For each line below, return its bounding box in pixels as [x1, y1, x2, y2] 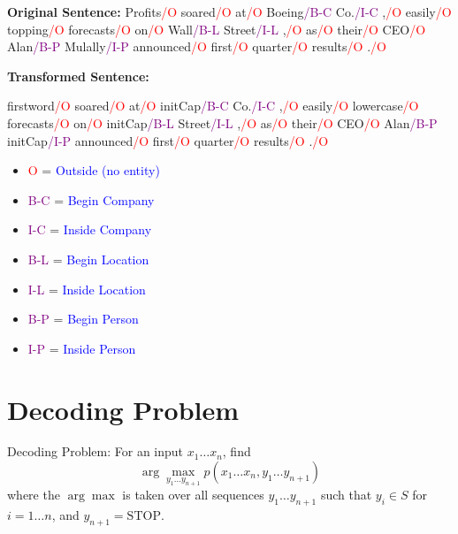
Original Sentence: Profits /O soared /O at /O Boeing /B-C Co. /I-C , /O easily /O [7, 3, 452, 20]
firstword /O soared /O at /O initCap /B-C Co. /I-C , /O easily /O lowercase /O [7, 96, 419, 115]
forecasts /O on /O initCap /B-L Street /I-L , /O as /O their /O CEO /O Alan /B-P [7, 113, 438, 132]
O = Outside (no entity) [27, 161, 160, 179]
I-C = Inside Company [27, 220, 152, 239]
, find [222, 442, 251, 461]
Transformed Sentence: [7, 66, 149, 85]
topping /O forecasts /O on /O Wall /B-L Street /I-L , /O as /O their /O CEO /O [7, 19, 426, 38]
